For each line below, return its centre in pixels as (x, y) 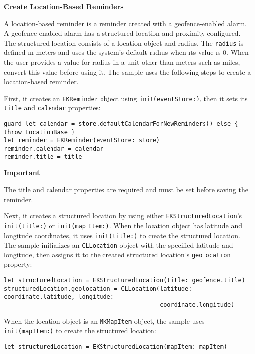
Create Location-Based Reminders (64, 6)
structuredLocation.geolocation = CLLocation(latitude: (98, 288)
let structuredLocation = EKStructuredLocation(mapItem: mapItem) (116, 347)
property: (18, 264)
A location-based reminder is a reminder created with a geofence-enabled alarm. (125, 23)
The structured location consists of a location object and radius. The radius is (124, 42)
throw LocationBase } (40, 132)
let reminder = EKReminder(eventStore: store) (82, 140)
